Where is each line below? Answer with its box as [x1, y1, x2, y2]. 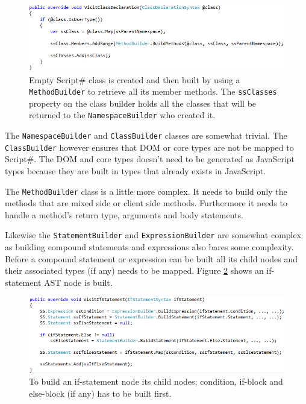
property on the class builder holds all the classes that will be [29, 96, 257, 109]
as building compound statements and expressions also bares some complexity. [5, 241, 294, 253]
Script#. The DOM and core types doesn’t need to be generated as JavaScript [5, 153, 295, 165]
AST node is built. [44, 276, 113, 288]
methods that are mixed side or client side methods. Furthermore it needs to [5, 197, 287, 209]
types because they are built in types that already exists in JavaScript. [5, 165, 266, 177]
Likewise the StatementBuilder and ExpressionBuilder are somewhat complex [5, 229, 302, 241]
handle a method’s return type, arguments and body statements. [5, 208, 243, 221]
